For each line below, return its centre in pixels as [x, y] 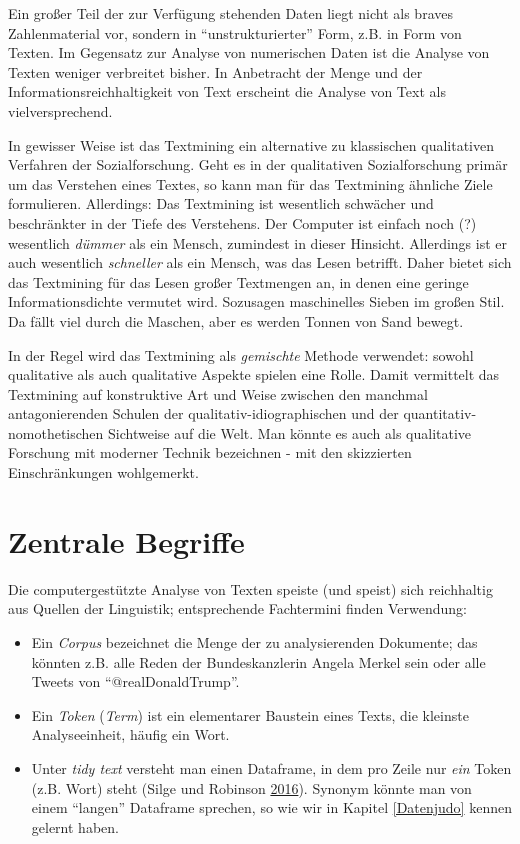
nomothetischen [56, 432]
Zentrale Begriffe [126, 540]
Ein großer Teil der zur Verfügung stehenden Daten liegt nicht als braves [230, 13]
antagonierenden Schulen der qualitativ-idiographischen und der [203, 413]
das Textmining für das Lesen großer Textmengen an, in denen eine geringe [238, 281]
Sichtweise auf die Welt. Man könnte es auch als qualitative [290, 432]
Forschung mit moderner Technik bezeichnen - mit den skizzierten [210, 452]
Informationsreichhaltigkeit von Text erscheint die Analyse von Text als [227, 91]
